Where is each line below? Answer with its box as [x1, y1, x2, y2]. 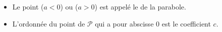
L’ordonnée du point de [12, 18, 85, 28]
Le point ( [12, 1, 44, 11]
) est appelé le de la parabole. [94, 1, 186, 11]
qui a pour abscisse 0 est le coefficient [95, 18, 211, 28]
